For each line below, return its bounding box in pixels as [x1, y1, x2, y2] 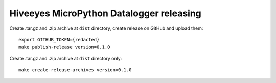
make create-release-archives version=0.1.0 [18, 67, 132, 73]
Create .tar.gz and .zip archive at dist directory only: [9, 55, 122, 61]
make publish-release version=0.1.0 [18, 44, 110, 50]
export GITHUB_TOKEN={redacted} [18, 37, 100, 43]
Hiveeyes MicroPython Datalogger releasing [9, 8, 202, 19]
